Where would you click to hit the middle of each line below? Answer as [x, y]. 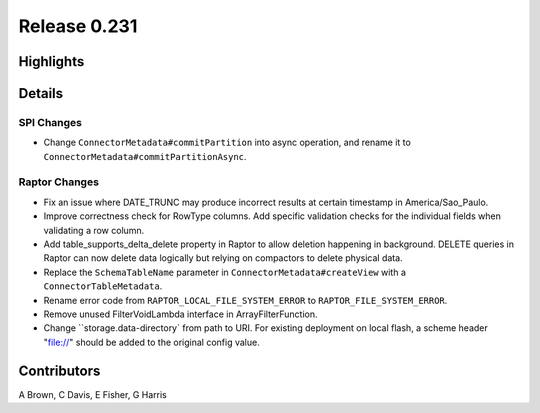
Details [41, 93]
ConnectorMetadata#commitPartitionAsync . [145, 156]
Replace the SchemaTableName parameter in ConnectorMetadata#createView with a [225, 272]
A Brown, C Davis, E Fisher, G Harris [92, 394]
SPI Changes [50, 122]
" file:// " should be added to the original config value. [151, 342]
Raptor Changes [59, 182]
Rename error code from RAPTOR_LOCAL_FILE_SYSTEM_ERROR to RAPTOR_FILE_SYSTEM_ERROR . [245, 300]
